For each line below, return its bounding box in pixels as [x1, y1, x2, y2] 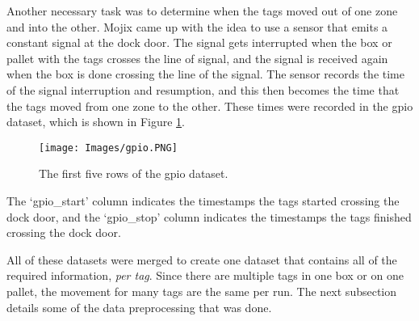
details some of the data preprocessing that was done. [6, 298, 272, 315]
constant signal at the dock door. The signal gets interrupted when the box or [6, 34, 392, 51]
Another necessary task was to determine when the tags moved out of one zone [6, 2, 398, 19]
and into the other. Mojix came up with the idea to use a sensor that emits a [6, 18, 388, 35]
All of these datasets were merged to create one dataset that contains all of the [6, 251, 397, 268]
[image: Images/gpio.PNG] [39, 141, 178, 154]
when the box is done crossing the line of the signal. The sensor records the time [6, 65, 404, 82]
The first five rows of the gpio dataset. [39, 165, 228, 182]
